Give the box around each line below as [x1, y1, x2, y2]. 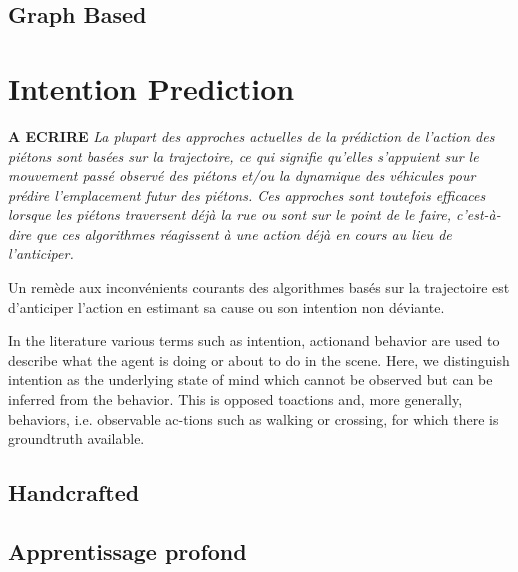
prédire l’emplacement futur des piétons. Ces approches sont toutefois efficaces [8, 184, 486, 205]
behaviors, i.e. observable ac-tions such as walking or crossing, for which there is [8, 408, 499, 429]
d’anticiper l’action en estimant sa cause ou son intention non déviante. [8, 296, 445, 317]
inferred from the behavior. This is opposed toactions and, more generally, [8, 389, 463, 410]
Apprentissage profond [8, 535, 247, 566]
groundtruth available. [8, 428, 145, 449]
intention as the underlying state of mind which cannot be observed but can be [8, 369, 493, 390]
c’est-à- [456, 204, 501, 225]
